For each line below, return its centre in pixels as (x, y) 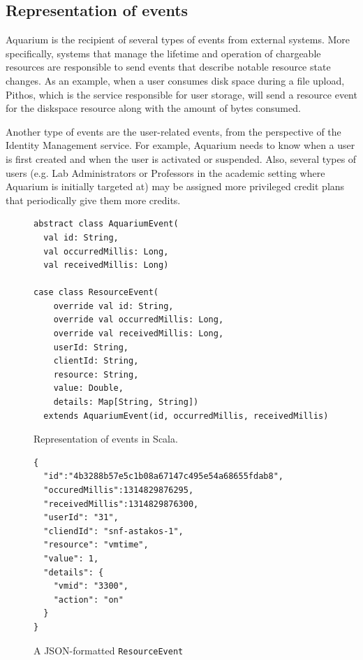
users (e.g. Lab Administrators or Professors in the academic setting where (165, 172)
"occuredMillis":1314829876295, (119, 490)
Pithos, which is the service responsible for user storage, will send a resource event (181, 94)
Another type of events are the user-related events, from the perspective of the (173, 131)
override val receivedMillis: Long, (139, 334)
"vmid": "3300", (91, 586)
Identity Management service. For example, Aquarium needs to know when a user (180, 145)
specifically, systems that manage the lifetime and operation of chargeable (163, 53)
